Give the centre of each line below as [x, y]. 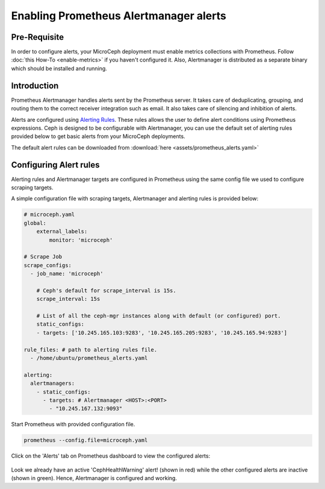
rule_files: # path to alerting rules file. [91, 349]
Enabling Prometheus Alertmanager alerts [119, 16]
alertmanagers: [53, 383]
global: [35, 223]
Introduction [35, 85]
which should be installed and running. [59, 68]
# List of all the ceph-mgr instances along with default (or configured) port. [159, 316]
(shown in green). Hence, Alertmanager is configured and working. [94, 478]
